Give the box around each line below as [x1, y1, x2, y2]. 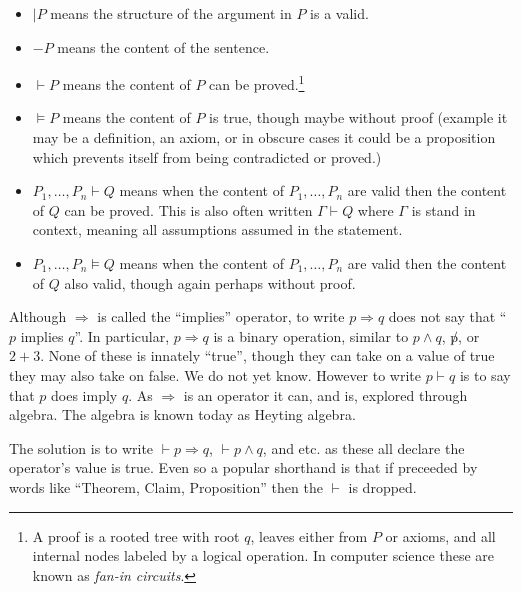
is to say [459, 364, 511, 385]
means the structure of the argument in [50, 3, 292, 23]
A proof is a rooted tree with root [32, 525, 240, 546]
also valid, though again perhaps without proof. [64, 272, 356, 293]
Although [9, 306, 67, 327]
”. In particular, [74, 325, 170, 346]
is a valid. [310, 3, 369, 23]
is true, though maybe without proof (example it [209, 107, 508, 128]
